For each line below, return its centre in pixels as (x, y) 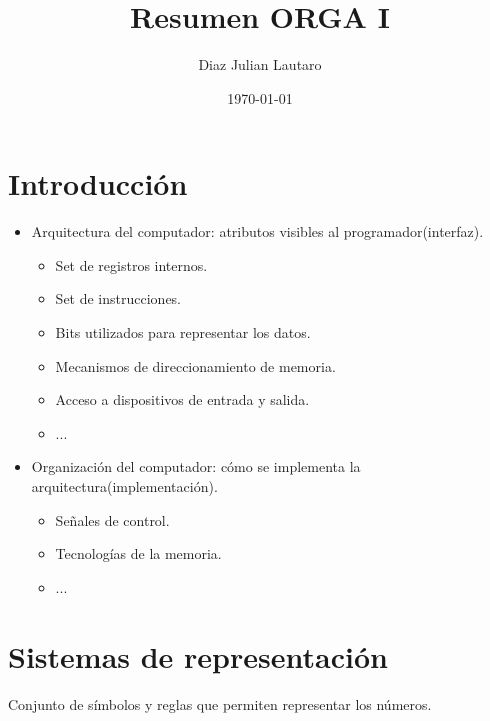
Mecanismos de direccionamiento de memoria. (195, 365)
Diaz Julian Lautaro (260, 64)
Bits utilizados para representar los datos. (183, 332)
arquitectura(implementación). (124, 486)
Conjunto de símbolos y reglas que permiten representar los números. (220, 703)
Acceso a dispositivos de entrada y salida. (182, 399)
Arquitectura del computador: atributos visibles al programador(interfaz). (257, 231)
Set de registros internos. (131, 264)
